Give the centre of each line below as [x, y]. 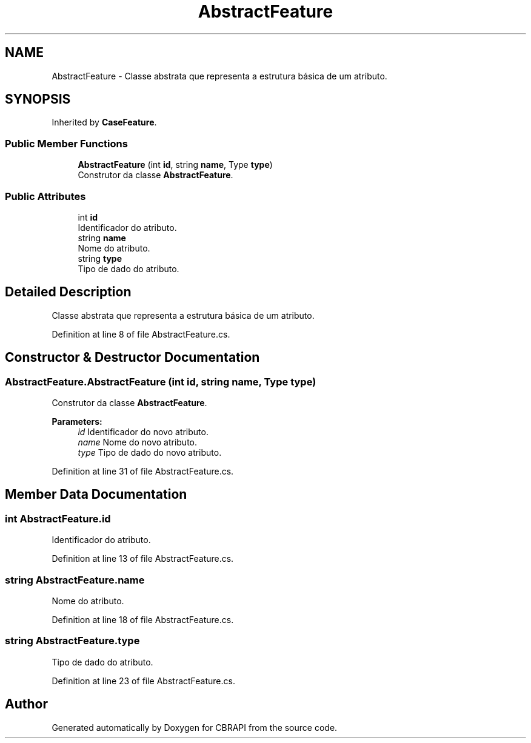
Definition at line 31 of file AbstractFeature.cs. [143, 471]
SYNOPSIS [38, 99]
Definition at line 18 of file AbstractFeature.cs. [143, 619]
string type [100, 258]
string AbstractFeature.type [72, 641]
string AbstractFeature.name [75, 580]
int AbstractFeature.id [58, 518]
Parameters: [77, 421]
